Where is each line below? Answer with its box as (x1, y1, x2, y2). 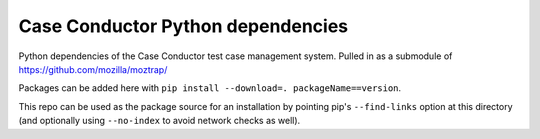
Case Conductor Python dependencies (18, 15, 349, 37)
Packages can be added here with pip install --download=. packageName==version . (18, 82, 402, 94)
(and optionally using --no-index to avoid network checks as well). (18, 115, 301, 127)
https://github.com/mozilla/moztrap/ (18, 63, 168, 75)
